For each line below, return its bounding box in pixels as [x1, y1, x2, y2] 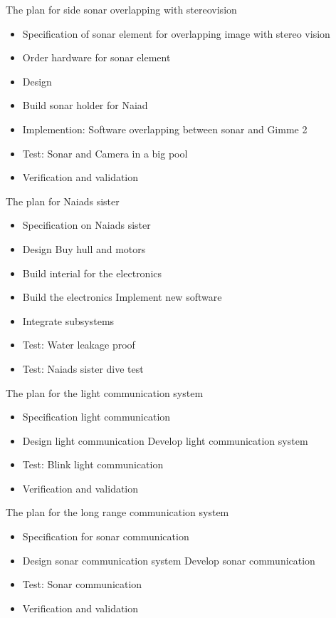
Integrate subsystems [22, 313, 115, 328]
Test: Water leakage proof [22, 337, 135, 352]
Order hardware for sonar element [22, 50, 171, 65]
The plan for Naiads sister [6, 193, 120, 208]
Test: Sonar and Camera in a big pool [22, 145, 188, 160]
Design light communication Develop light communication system [22, 433, 308, 448]
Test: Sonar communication [22, 577, 142, 592]
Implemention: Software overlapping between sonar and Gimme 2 [22, 121, 308, 136]
